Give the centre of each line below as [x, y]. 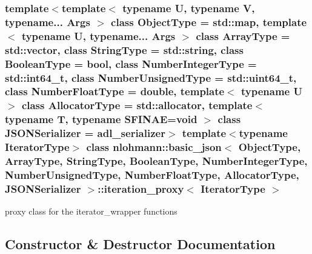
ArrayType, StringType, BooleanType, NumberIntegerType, [156, 161]
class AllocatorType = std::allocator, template [137, 105]
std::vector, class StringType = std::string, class [124, 49]
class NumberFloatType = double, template [115, 91]
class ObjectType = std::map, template [209, 22]
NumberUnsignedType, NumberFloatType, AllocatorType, [152, 174]
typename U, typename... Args [98, 35]
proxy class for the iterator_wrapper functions [91, 211]
